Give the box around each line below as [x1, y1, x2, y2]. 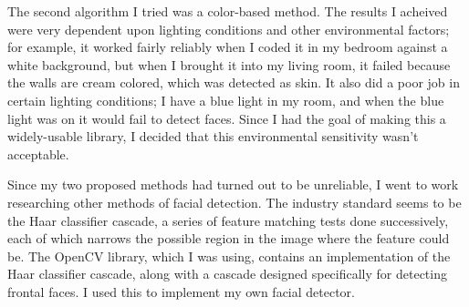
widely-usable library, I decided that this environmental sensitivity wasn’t [7, 127, 419, 146]
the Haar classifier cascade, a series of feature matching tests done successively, [7, 210, 449, 230]
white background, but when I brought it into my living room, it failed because [7, 55, 451, 74]
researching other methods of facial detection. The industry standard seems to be [7, 192, 462, 211]
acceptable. [7, 144, 69, 163]
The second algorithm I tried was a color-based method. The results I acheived [7, 2, 448, 20]
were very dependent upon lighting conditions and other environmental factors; [7, 19, 450, 38]
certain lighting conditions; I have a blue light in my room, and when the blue [7, 90, 444, 109]
